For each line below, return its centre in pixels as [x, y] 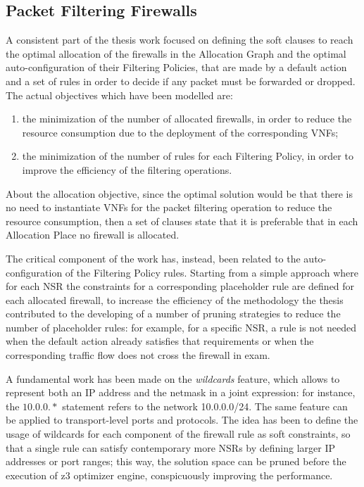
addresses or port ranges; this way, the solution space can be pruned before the [176, 461]
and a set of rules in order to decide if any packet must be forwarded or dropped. [181, 81]
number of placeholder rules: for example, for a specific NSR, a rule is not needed [181, 327]
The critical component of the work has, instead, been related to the [153, 258]
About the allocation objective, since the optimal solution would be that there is [180, 193]
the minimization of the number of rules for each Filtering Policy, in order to [188, 156]
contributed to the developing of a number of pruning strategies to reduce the [173, 314]
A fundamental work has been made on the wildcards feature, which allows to [173, 378]
